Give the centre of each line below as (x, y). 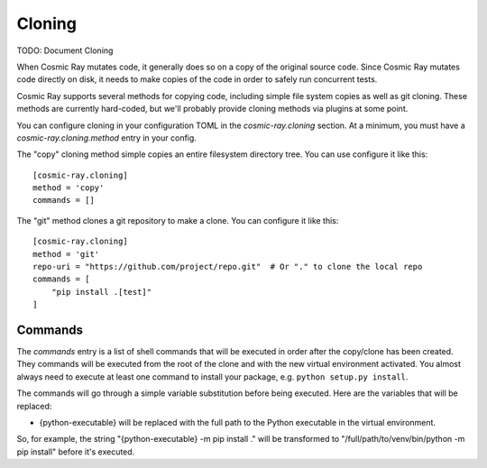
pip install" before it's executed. (76, 452)
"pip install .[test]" (101, 292)
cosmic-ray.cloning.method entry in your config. (107, 138)
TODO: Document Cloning (65, 50)
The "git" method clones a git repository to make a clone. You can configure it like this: (178, 220)
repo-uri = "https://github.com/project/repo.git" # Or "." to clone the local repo (228, 267)
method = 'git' (66, 254)
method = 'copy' (69, 188)
